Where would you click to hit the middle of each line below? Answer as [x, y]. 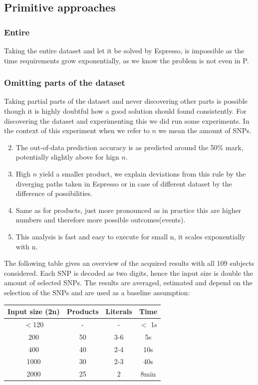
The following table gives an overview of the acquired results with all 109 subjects [129, 263]
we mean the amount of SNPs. [205, 130]
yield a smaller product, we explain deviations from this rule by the [142, 173]
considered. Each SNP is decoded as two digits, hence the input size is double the [129, 273]
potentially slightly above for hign [67, 157]
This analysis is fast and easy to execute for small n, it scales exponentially [130, 236]
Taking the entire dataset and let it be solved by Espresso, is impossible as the [124, 50]
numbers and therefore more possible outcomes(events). [101, 220]
